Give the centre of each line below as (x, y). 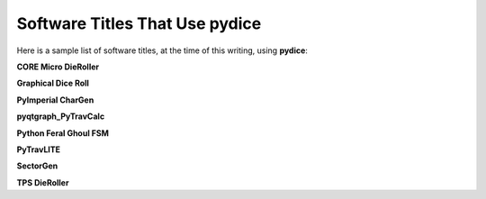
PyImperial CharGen (55, 100)
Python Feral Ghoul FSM (63, 133)
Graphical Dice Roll (53, 83)
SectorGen (37, 166)
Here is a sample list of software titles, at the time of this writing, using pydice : (162, 50)
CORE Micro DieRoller (58, 67)
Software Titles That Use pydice (139, 23)
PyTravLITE (39, 149)
